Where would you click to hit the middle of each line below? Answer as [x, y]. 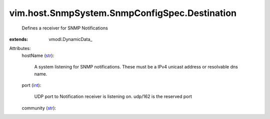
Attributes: [20, 48]
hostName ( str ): [38, 55]
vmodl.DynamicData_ [70, 39]
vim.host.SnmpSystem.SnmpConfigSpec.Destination [123, 13]
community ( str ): [39, 108]
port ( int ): [31, 85]
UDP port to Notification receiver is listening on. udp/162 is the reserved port [113, 96]
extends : [19, 39]
